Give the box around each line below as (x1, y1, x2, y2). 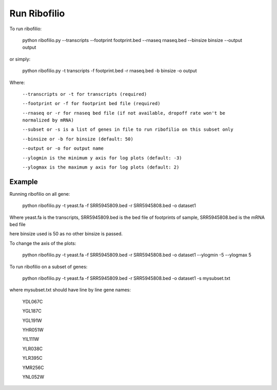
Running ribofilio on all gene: (9, 191, 70, 197)
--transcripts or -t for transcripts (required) (22, 91, 147, 97)
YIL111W (22, 336, 39, 342)
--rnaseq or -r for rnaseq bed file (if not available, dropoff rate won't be (22, 110, 226, 116)
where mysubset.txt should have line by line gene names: (9, 287, 131, 293)
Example (9, 177, 38, 186)
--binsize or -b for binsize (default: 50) (22, 136, 133, 142)
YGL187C (22, 308, 42, 314)
